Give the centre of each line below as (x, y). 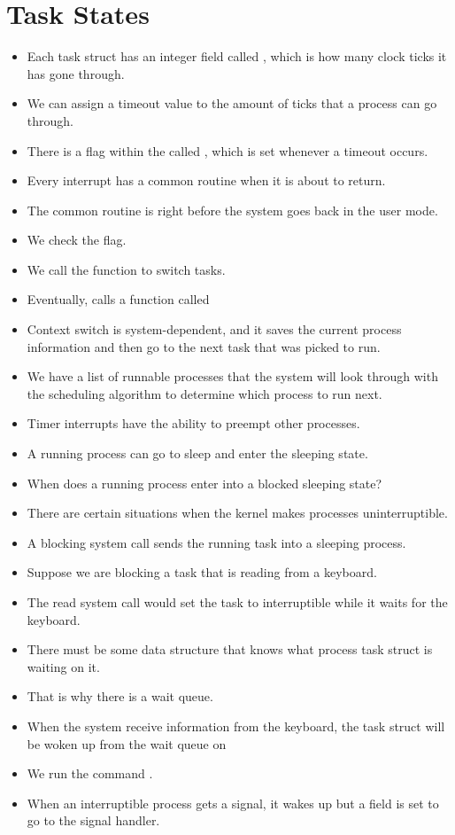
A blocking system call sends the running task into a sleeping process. (216, 542)
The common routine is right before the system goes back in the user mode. (232, 210)
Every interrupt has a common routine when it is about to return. (206, 180)
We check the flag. (77, 240)
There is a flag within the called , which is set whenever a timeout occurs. (227, 150)
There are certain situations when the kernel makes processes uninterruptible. (237, 513)
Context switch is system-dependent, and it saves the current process (214, 329)
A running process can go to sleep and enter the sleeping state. (197, 453)
